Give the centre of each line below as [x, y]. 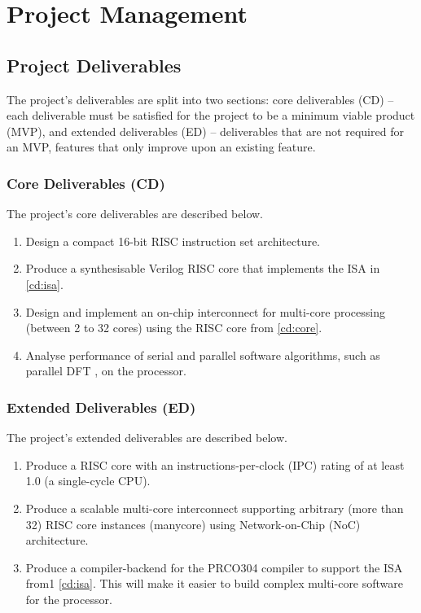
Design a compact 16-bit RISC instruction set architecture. [173, 241]
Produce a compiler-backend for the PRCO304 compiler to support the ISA [214, 567]
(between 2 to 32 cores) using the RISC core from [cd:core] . [174, 328]
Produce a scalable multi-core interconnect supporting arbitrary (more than [215, 508]
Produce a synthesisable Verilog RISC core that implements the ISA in [203, 268]
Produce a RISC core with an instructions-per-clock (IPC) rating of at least [215, 464]
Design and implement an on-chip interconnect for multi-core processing [205, 311]
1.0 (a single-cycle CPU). [88, 481]
